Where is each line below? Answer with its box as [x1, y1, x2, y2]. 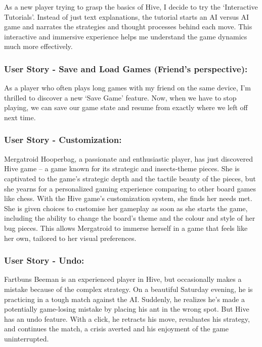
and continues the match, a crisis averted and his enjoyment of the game [4, 323, 229, 334]
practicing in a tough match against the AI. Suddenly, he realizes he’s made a [4, 293, 245, 304]
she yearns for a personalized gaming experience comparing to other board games [4, 183, 256, 193]
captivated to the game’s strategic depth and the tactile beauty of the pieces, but [4, 173, 256, 183]
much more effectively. [4, 41, 73, 52]
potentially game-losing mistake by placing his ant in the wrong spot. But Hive [4, 304, 249, 314]
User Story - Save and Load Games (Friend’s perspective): [4, 62, 248, 75]
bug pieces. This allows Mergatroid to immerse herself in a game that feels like [4, 222, 248, 233]
